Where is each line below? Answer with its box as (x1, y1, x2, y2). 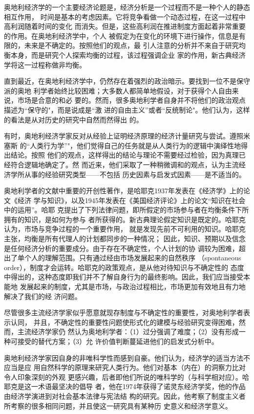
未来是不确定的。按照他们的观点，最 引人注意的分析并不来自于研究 (24, 40, 239, 50)
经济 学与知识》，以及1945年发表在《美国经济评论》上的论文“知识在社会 (17, 195, 246, 205)
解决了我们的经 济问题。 (4, 291, 82, 301)
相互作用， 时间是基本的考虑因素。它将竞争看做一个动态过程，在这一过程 (4, 11, 239, 22)
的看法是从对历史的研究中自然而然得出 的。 (4, 114, 143, 124)
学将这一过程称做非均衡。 (4, 59, 86, 69)
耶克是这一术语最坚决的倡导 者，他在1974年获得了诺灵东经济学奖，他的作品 (4, 381, 246, 391)
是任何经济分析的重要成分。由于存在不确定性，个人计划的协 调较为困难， (4, 243, 239, 253)
